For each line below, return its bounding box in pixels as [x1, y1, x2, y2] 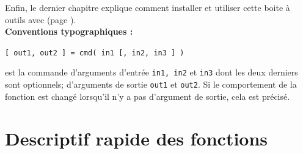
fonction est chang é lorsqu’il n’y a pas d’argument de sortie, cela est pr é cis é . [5, 89, 290, 102]
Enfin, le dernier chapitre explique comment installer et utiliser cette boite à [5, 1, 290, 13]
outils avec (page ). [5, 13, 76, 26]
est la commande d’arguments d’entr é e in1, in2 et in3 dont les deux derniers [5, 66, 298, 79]
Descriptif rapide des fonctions [5, 125, 268, 150]
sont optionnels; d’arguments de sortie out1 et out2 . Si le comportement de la [5, 78, 297, 91]
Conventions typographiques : [5, 25, 133, 38]
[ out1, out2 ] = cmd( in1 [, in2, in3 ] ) [5, 48, 184, 57]
